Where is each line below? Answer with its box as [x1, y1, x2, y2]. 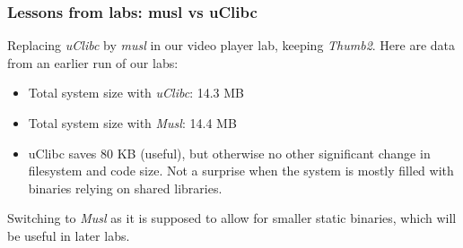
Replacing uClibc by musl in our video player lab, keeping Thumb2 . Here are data [7, 36, 456, 55]
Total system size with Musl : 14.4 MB [28, 114, 237, 132]
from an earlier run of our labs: [7, 53, 179, 72]
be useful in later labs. [7, 226, 130, 244]
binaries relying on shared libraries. [28, 178, 223, 197]
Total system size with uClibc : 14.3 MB [28, 83, 244, 102]
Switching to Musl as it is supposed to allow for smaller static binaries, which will [7, 209, 457, 227]
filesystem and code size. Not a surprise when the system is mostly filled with [28, 161, 454, 180]
